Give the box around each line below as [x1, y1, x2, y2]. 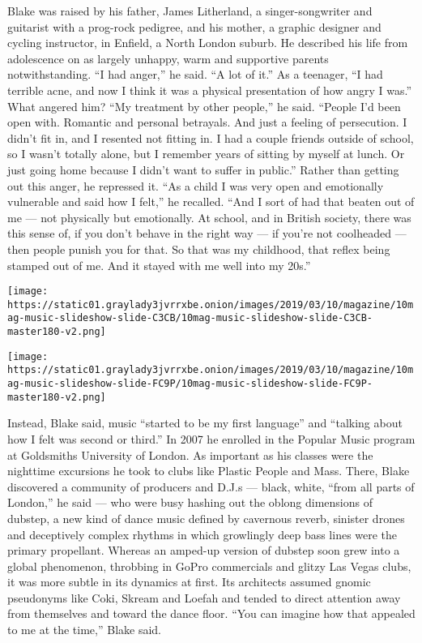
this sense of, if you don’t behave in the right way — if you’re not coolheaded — [7, 225, 407, 242]
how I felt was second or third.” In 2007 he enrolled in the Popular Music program [7, 430, 416, 447]
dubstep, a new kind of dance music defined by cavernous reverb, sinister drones [7, 509, 405, 526]
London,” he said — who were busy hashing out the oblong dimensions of [7, 494, 373, 511]
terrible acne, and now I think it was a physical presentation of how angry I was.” [7, 81, 411, 98]
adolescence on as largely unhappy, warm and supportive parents [7, 49, 329, 66]
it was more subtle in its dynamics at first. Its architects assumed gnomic [7, 573, 371, 590]
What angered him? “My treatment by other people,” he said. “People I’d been [7, 97, 401, 114]
